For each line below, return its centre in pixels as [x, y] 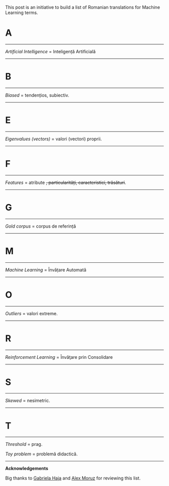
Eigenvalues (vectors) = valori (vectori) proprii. [54, 139]
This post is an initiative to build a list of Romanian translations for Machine [82, 7]
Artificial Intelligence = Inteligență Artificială [51, 51]
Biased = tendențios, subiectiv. [37, 95]
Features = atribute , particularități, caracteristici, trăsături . [66, 182]
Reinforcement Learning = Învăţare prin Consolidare [59, 357]
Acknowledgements [27, 468]
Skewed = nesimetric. [28, 401]
